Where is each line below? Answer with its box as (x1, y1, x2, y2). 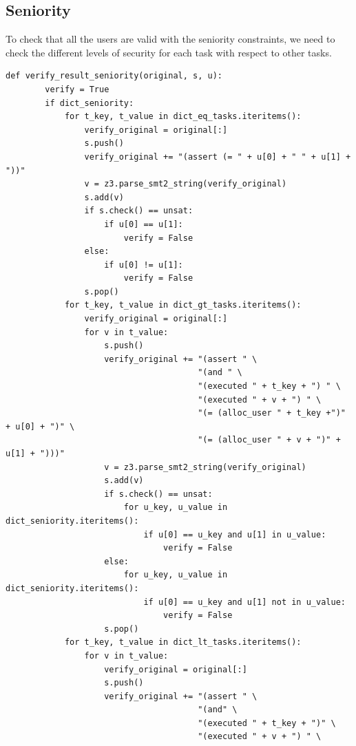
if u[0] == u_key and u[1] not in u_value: (143, 597, 346, 607)
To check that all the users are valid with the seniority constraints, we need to (6, 32, 335, 46)
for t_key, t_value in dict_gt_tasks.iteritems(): (64, 300, 302, 310)
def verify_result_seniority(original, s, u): (6, 71, 222, 81)
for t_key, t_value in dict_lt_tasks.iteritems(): (64, 637, 302, 648)
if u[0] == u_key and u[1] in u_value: (143, 529, 326, 540)
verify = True (45, 84, 109, 94)
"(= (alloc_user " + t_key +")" (198, 408, 346, 418)
